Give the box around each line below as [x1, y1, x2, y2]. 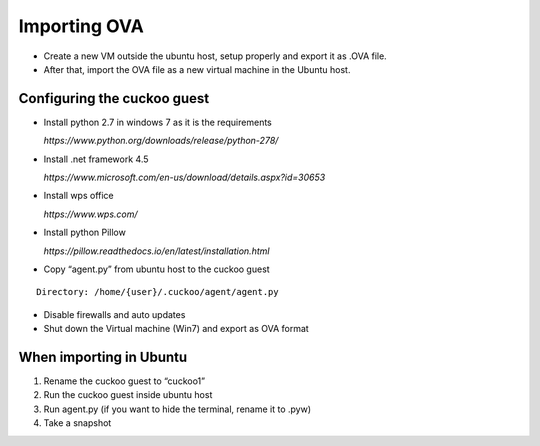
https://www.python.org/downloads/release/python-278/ [43, 135, 279, 147]
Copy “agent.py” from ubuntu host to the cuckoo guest [43, 263, 270, 275]
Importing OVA [18, 15, 144, 37]
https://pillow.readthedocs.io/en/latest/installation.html [43, 245, 270, 257]
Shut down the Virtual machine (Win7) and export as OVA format [43, 323, 309, 335]
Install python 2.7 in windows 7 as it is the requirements [43, 116, 272, 128]
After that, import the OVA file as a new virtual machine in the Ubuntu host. [43, 63, 351, 75]
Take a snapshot [43, 417, 112, 429]
